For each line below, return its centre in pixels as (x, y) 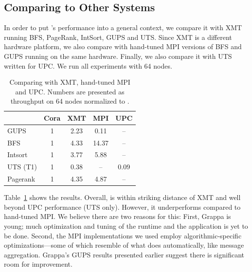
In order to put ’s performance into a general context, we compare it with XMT (123, 27)
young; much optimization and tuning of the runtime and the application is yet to (126, 226)
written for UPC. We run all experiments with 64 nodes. (88, 65)
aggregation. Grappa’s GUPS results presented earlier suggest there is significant (124, 254)
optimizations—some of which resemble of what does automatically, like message (124, 245)
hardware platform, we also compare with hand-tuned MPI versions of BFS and (123, 46)
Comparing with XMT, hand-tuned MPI (70, 82)
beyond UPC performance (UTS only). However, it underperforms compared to (122, 207)
